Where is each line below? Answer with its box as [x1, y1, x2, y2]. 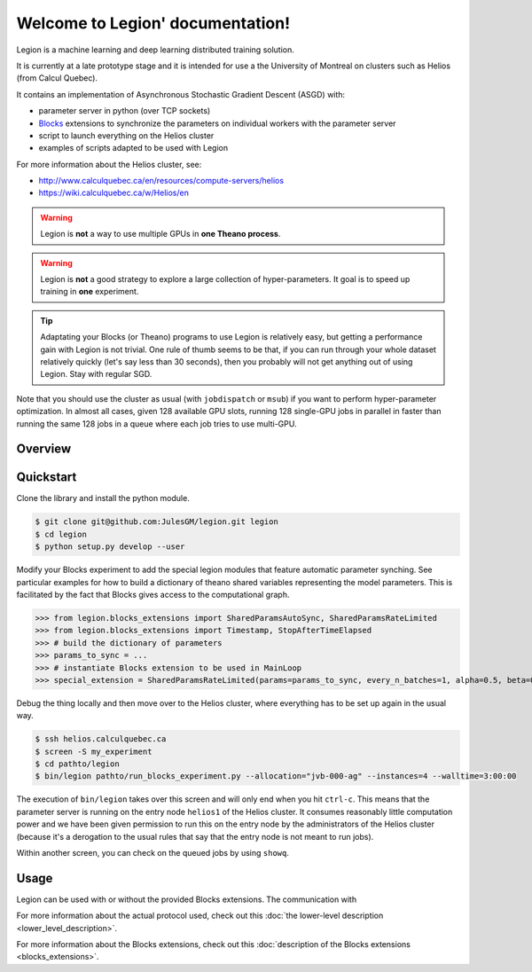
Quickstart [16, 470, 77, 485]
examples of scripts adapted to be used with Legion [38, 143, 229, 153]
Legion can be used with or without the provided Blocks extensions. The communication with [16, 894, 357, 905]
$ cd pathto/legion [35, 759, 120, 769]
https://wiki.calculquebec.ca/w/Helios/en [38, 187, 190, 199]
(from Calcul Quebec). [16, 73, 98, 83]
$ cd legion [35, 529, 88, 539]
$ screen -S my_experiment [35, 746, 153, 756]
